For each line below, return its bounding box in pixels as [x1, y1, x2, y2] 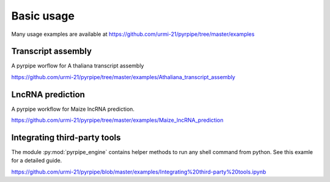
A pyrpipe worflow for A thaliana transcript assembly [11, 62, 144, 69]
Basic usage [11, 9, 75, 23]
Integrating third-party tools [11, 132, 122, 142]
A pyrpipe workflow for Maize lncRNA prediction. [11, 105, 134, 113]
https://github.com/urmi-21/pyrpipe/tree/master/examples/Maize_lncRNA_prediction [11, 116, 224, 124]
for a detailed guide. [11, 157, 62, 164]
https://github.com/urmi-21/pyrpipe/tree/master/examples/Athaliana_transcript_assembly [11, 73, 235, 80]
